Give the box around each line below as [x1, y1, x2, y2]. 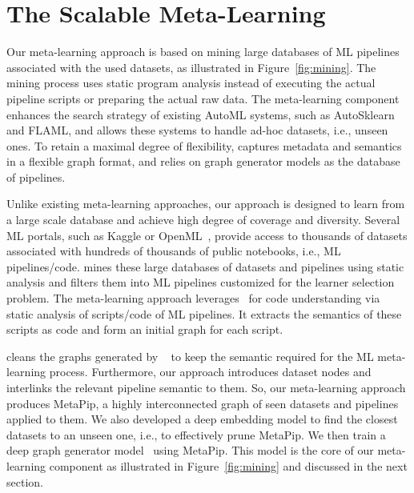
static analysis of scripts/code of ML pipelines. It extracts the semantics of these [6, 305, 402, 322]
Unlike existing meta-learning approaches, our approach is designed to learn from [6, 195, 405, 212]
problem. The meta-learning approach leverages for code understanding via [6, 290, 380, 307]
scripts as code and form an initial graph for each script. [6, 321, 283, 338]
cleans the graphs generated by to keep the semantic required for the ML [6, 347, 374, 364]
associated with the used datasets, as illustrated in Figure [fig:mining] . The [6, 58, 376, 75]
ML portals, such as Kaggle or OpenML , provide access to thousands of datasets [6, 226, 408, 243]
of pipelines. [6, 168, 66, 185]
